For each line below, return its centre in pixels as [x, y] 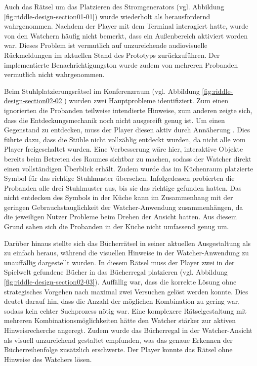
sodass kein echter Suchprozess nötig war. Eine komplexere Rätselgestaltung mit [126, 310]
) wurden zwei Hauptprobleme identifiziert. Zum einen [146, 101]
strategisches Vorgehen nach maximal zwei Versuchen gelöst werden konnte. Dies [126, 291]
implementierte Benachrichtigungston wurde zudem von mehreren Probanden [121, 64]
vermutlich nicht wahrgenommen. [54, 74]
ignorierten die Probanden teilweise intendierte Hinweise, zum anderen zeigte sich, [128, 110]
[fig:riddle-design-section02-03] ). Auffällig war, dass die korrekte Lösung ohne [120, 282]
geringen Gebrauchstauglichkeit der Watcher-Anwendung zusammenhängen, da [124, 207]
